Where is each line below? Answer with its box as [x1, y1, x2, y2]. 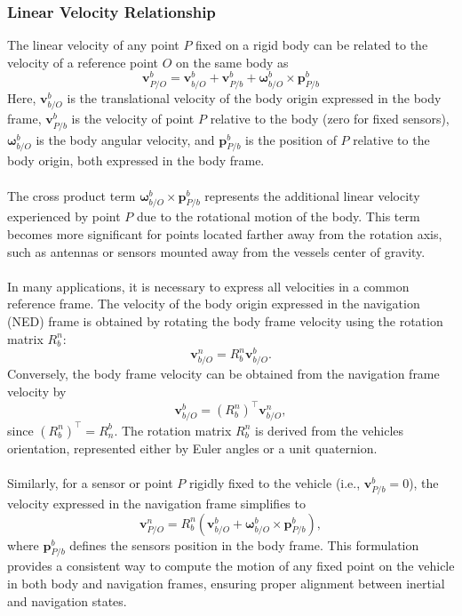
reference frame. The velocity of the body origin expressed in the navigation [7, 294, 420, 313]
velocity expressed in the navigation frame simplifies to [7, 494, 306, 513]
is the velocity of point [71, 109, 195, 128]
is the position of [245, 130, 337, 148]
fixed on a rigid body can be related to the [195, 36, 428, 54]
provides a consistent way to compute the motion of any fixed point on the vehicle [7, 556, 455, 575]
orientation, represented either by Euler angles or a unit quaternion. [7, 438, 378, 457]
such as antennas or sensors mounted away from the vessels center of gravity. [7, 242, 426, 260]
